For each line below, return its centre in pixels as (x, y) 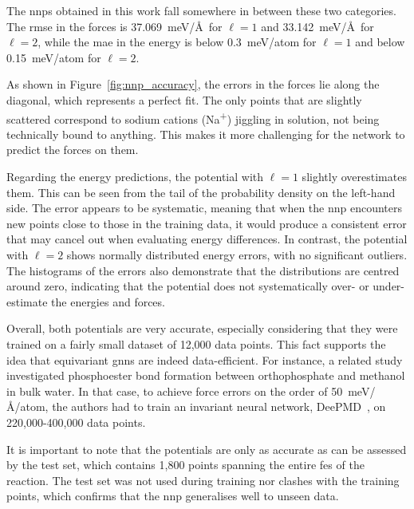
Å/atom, (28, 406)
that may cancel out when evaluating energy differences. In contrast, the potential (207, 239)
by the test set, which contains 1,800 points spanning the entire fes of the (185, 465)
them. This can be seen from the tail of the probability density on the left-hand (201, 192)
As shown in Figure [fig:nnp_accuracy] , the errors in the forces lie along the (193, 84)
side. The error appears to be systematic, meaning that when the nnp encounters (205, 208)
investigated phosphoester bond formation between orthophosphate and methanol (206, 375)
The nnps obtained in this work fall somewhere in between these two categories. (201, 10)
